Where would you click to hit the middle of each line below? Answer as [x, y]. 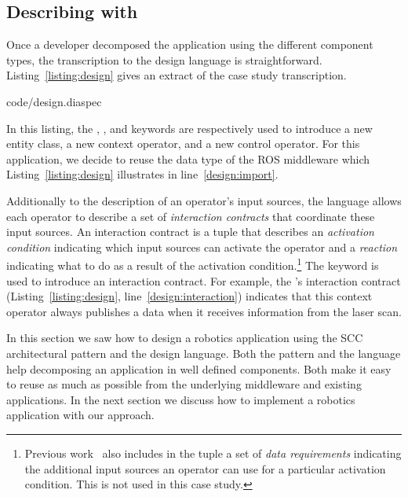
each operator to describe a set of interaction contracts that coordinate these [191, 216]
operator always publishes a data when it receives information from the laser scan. [204, 311]
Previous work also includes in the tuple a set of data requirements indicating [213, 453]
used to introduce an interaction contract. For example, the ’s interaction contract [204, 280]
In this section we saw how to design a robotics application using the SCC [185, 338]
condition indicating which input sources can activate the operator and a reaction [202, 247]
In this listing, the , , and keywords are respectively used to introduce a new [189, 128]
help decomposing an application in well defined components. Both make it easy [199, 368]
